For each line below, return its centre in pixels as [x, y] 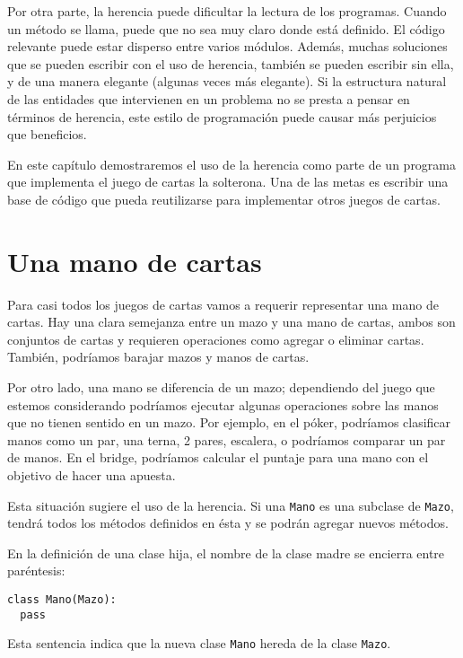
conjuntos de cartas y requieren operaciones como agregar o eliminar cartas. [216, 339]
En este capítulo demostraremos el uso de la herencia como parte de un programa [232, 164]
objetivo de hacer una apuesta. [92, 475]
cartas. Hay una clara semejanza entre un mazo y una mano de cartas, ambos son [231, 322]
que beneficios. [47, 134]
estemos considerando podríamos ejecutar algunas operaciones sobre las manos [223, 404]
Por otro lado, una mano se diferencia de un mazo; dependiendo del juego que [221, 387]
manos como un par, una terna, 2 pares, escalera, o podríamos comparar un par [227, 439]
